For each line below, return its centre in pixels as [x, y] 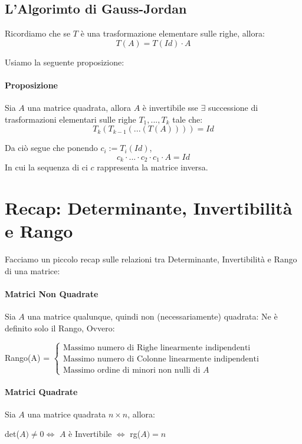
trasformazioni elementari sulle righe [70, 119]
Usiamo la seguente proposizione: [65, 62]
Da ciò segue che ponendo [51, 148]
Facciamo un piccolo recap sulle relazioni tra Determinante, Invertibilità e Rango [151, 259]
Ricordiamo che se [38, 33]
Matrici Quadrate [41, 391]
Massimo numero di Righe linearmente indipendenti [157, 348]
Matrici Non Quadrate [52, 294]
